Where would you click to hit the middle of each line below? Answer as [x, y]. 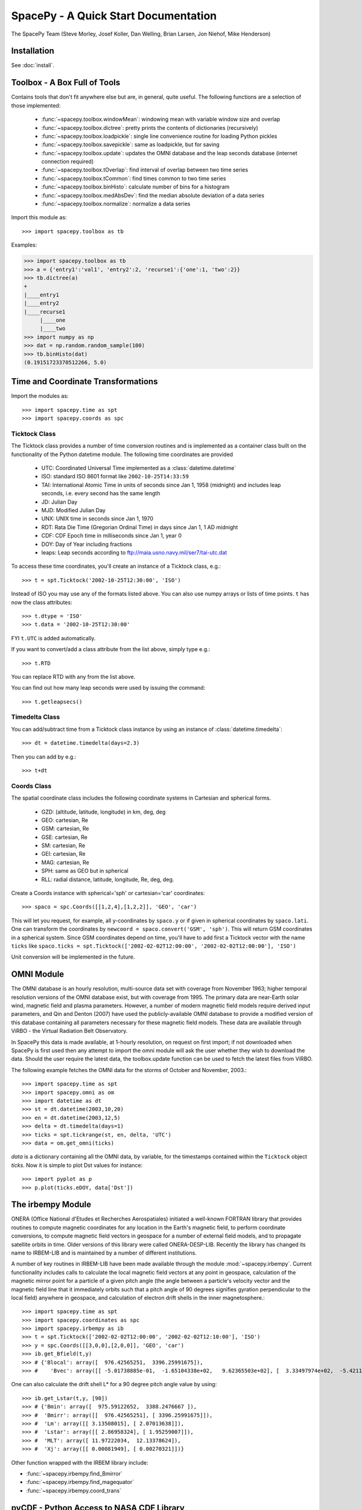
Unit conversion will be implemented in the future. [73, 957]
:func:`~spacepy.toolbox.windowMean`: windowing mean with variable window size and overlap [161, 119]
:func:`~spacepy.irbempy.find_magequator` [80, 1482]
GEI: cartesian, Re [63, 854]
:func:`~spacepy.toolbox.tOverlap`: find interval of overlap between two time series [145, 170]
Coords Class [31, 786]
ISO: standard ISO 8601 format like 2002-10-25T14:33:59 [115, 477]
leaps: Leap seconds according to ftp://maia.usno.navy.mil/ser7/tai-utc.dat [134, 552]
